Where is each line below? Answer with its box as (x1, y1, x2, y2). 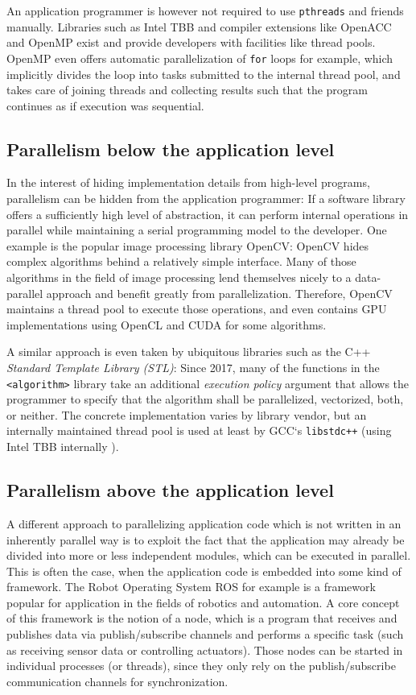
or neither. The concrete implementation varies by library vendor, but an (6, 406, 367, 423)
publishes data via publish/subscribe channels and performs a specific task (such (6, 626, 404, 643)
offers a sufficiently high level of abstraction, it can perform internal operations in (6, 205, 409, 222)
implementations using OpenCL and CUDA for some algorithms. (6, 316, 327, 333)
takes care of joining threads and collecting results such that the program (6, 81, 368, 98)
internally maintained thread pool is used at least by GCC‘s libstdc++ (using (6, 422, 392, 439)
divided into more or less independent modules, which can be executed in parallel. (6, 547, 411, 564)
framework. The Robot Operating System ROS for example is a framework (6, 578, 376, 595)
